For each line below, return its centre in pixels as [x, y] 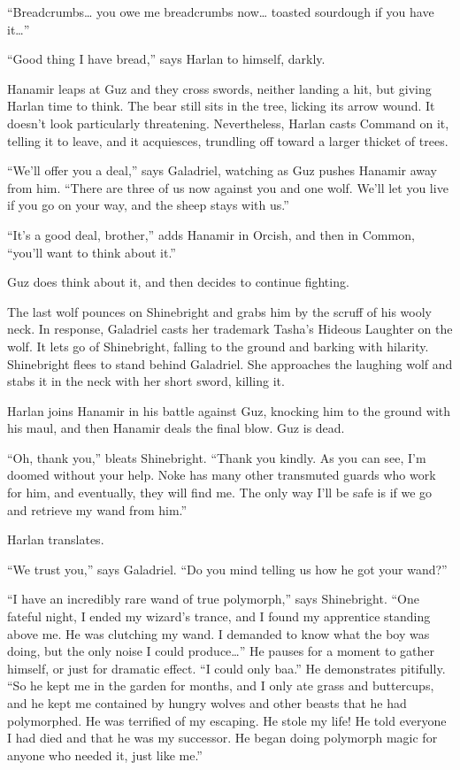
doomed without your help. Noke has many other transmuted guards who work [222, 475]
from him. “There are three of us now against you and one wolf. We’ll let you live [228, 187]
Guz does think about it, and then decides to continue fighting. [178, 282]
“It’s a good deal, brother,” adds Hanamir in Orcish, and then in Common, [211, 234]
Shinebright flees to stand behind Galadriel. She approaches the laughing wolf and [230, 363]
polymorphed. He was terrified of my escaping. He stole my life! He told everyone [227, 720]
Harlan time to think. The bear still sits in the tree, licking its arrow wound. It [221, 106]
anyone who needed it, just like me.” [105, 755]
